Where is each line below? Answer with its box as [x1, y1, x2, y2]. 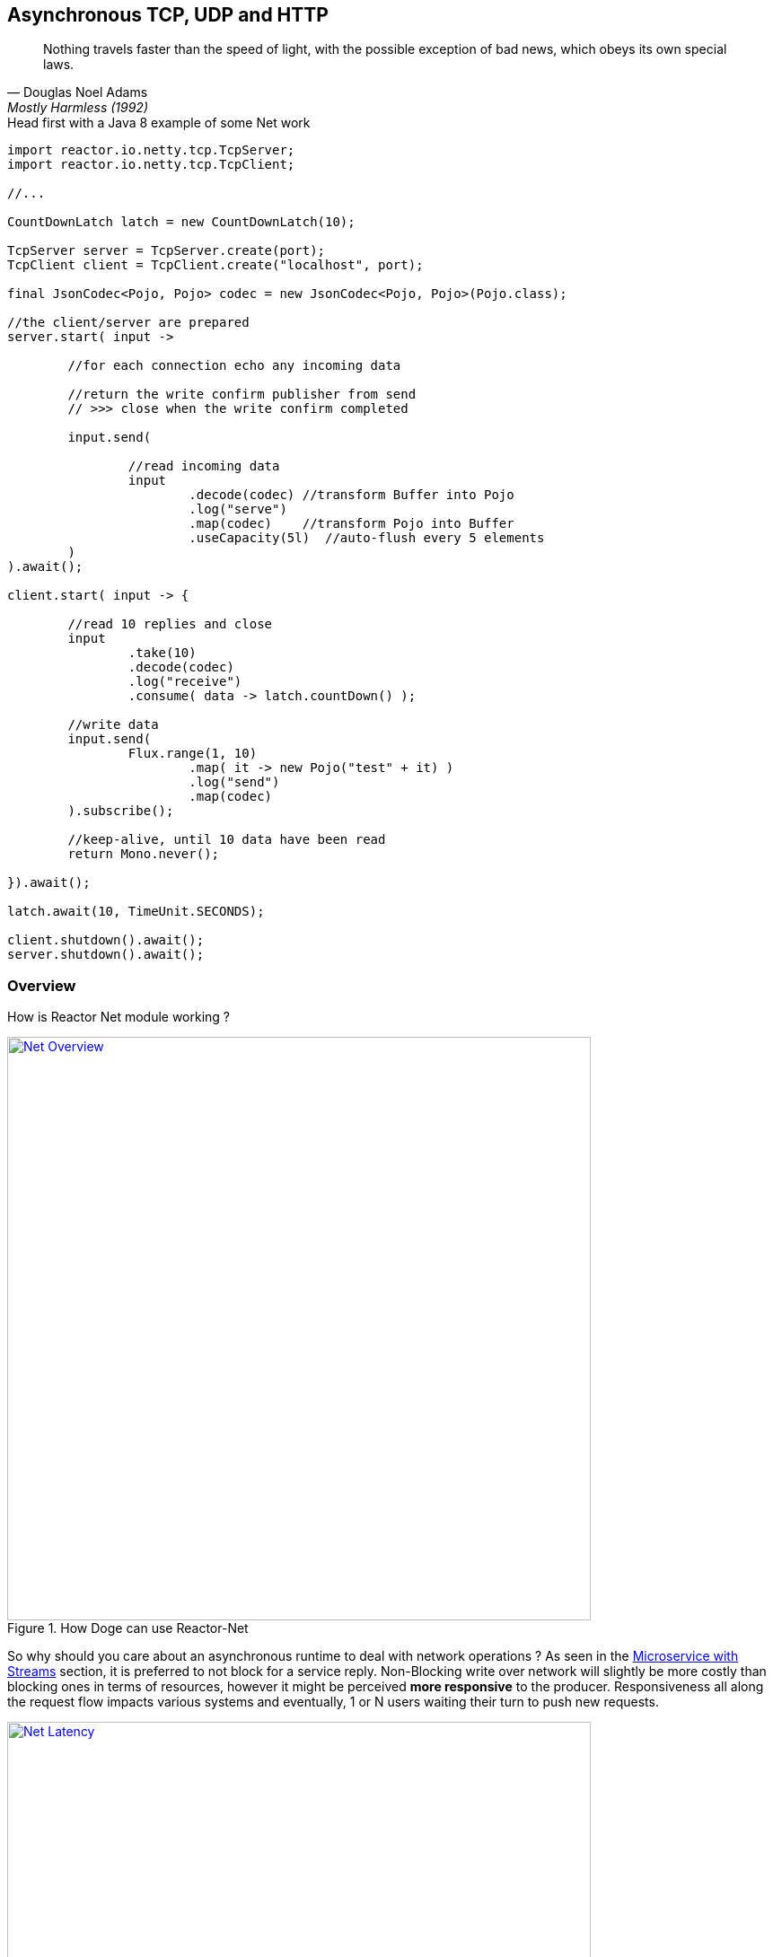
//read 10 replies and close [67, 617, 273, 632]
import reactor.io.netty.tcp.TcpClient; [7, 157, 295, 172]
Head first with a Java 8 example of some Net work [7, 115, 311, 131]
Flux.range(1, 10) [127, 746, 258, 761]
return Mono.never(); [67, 847, 220, 862]
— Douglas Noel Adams [7, 84, 148, 101]
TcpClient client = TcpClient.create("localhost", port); [7, 258, 424, 273]
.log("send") [189, 775, 280, 790]
